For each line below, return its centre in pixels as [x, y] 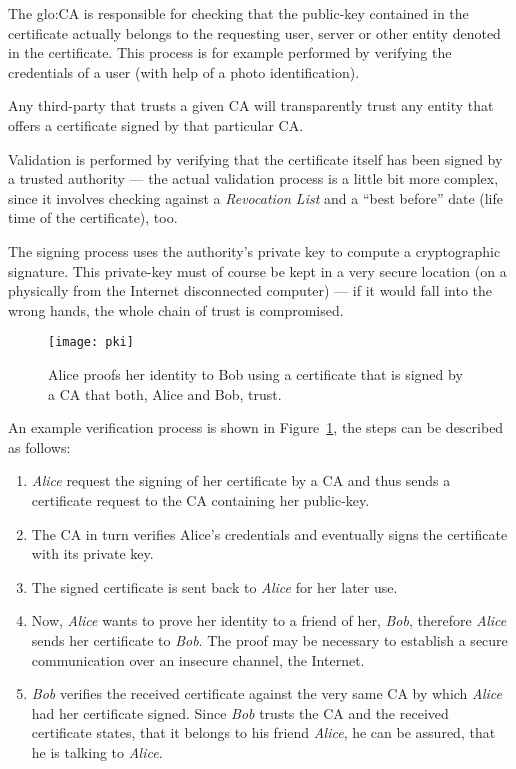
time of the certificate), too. [93, 217]
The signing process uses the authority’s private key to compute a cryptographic [254, 250]
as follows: [39, 446]
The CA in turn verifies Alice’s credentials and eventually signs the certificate [269, 533]
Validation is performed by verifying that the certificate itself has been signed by [255, 158]
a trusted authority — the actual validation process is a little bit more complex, [253, 178]
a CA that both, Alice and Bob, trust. [165, 393]
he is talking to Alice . [97, 751]
